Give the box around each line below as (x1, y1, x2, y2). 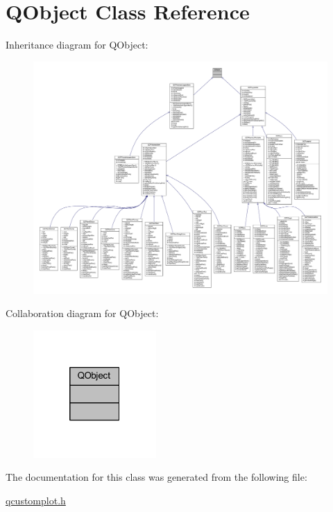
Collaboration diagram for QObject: (6, 306, 159, 321)
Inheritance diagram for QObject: (6, 37, 148, 52)
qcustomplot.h (6, 493, 66, 507)
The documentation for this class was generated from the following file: (6, 470, 307, 484)
